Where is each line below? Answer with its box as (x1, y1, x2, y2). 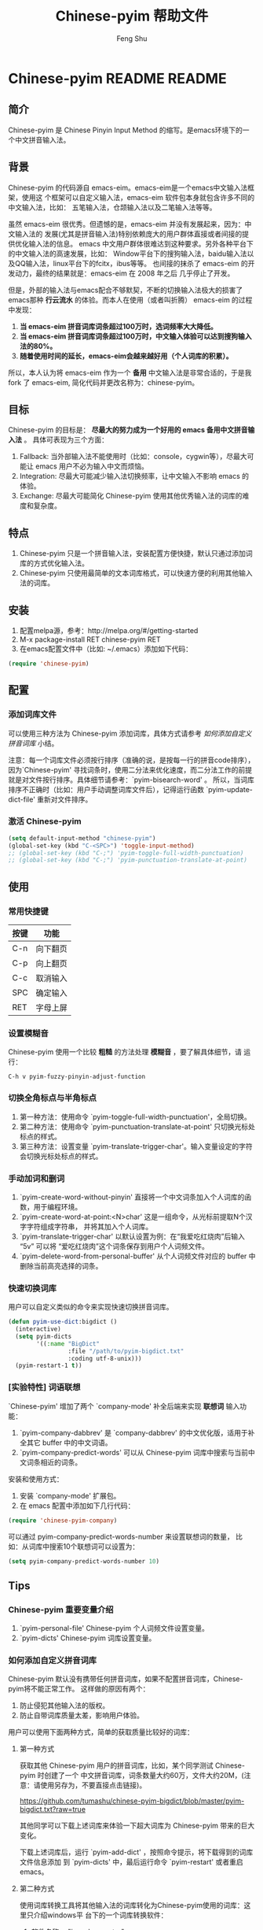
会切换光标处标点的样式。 (19, 1151, 103, 1161)
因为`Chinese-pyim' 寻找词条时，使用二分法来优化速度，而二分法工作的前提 (8, 765, 253, 774)
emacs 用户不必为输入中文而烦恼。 (35, 461, 149, 471)
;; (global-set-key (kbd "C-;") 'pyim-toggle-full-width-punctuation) (8, 849, 244, 857)
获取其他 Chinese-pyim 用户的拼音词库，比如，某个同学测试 (19, 1761, 214, 1770)
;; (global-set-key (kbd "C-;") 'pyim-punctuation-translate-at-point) (8, 856, 247, 865)
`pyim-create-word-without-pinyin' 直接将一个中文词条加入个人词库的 (19, 1192, 245, 1202)
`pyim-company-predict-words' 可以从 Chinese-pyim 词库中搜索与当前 (19, 1447, 249, 1457)
